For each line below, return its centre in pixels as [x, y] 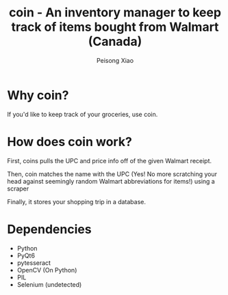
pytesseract [34, 263]
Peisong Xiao [115, 60]
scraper [18, 188]
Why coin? [38, 95]
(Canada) [115, 42]
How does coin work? [69, 142]
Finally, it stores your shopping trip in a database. [76, 201]
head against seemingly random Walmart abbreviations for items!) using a [111, 181]
